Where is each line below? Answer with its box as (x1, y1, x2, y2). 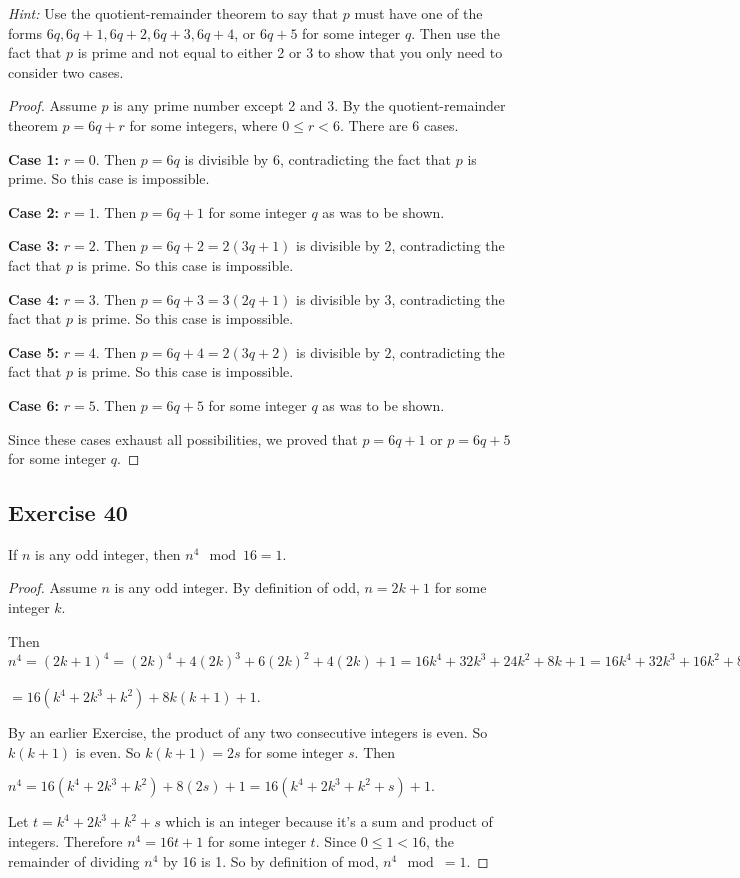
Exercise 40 (8, 497, 128, 528)
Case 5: (8, 341, 60, 362)
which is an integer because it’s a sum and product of (165, 811, 493, 832)
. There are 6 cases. (339, 114, 459, 135)
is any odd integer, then (35, 543, 181, 564)
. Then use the (411, 22, 500, 43)
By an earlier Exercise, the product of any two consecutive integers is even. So (8, 722, 488, 743)
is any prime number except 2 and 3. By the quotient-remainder (113, 95, 506, 116)
